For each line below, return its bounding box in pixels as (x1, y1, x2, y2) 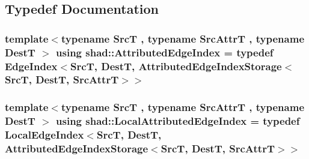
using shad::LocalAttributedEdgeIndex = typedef (56, 113, 300, 128)
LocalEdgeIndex (5, 127, 84, 142)
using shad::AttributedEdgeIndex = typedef (56, 44, 274, 59)
